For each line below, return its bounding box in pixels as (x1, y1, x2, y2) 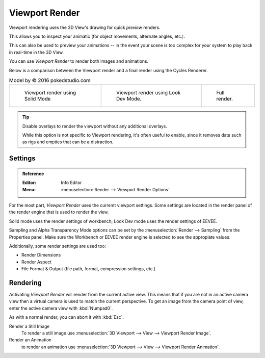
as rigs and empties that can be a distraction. (22, 139, 114, 145)
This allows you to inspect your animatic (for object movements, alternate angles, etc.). (9, 33, 185, 39)
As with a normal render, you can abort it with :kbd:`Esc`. (9, 314, 124, 320)
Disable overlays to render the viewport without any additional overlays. (22, 123, 167, 129)
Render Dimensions (21, 252, 61, 258)
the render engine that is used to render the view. (9, 209, 109, 215)
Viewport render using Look (116, 89, 181, 96)
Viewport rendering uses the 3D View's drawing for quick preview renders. (9, 25, 160, 30)
